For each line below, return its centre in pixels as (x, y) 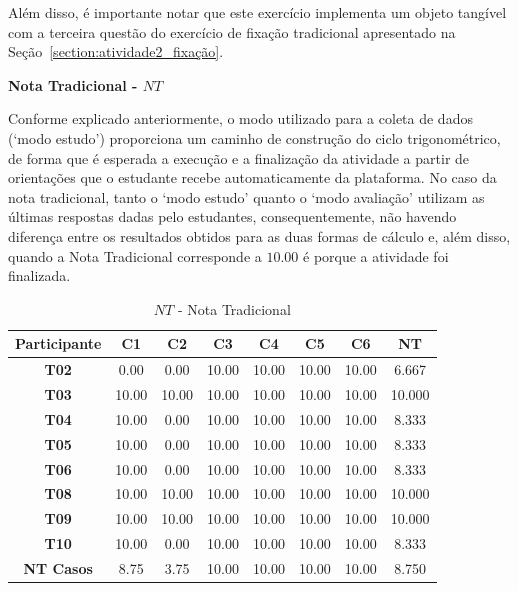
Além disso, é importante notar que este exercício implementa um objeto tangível (257, 12)
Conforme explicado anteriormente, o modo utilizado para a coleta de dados (240, 118)
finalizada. (39, 275)
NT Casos (58, 567)
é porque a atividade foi (376, 255)
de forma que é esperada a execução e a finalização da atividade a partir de (239, 157)
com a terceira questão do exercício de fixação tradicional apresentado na (232, 31)
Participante (58, 343)
